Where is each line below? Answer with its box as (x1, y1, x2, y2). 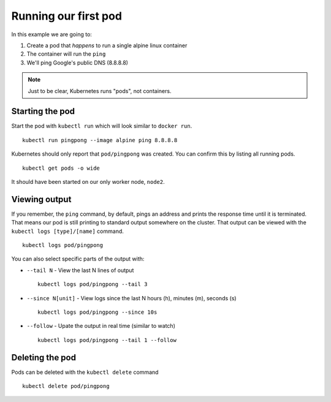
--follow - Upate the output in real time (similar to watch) (26, 322, 176, 330)
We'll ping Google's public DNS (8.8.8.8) (26, 59, 129, 66)
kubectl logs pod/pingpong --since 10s (37, 309, 158, 316)
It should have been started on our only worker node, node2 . (11, 178, 165, 185)
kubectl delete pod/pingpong (22, 383, 110, 390)
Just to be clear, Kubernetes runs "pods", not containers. (28, 87, 172, 94)
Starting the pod (11, 106, 75, 116)
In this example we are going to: (11, 31, 92, 38)
